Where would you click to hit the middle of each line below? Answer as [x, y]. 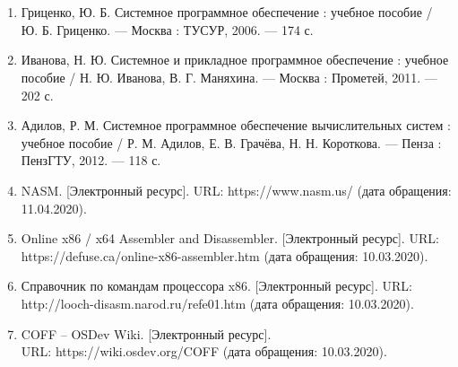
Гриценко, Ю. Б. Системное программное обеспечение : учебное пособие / [227, 12]
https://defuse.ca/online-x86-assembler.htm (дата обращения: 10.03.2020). [225, 255]
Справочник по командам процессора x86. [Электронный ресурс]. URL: [216, 286]
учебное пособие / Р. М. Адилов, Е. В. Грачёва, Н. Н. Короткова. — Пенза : [231, 142]
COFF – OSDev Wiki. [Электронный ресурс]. [146, 333]
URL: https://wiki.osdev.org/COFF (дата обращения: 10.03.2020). [204, 351]
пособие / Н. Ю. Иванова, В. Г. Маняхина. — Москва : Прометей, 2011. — [229, 77]
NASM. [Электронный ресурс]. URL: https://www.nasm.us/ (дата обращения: [236, 190]
